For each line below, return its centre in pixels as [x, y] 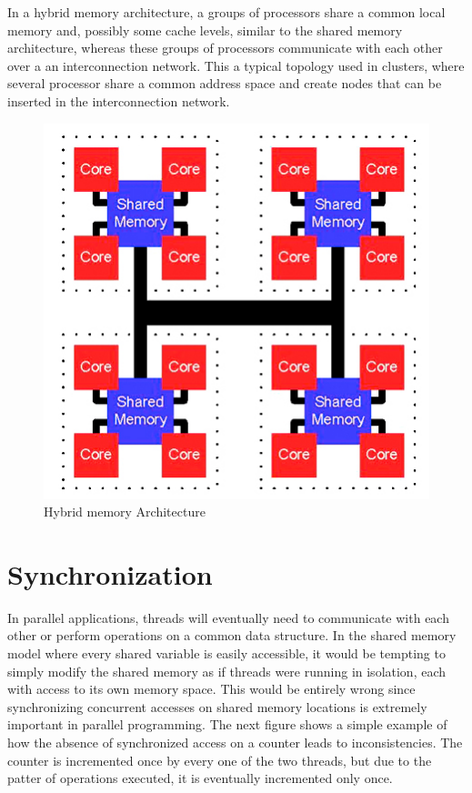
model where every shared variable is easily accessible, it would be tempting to [226, 653]
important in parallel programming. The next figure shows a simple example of [227, 724]
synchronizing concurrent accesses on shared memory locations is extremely [217, 706]
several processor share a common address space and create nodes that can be [225, 83]
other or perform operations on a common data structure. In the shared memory [232, 635]
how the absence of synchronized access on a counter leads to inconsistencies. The [235, 743]
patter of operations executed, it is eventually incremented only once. [200, 778]
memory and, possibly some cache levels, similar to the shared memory [205, 30]
